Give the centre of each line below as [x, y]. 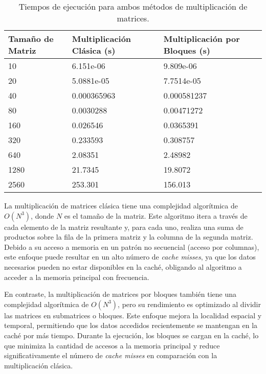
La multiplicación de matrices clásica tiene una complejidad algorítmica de [121, 205]
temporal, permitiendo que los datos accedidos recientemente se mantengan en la [131, 325]
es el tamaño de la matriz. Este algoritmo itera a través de [156, 215]
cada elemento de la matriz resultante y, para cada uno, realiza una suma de [124, 227]
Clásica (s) [94, 50]
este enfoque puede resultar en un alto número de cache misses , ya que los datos [130, 257]
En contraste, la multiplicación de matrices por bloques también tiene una [120, 294]
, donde [42, 215]
